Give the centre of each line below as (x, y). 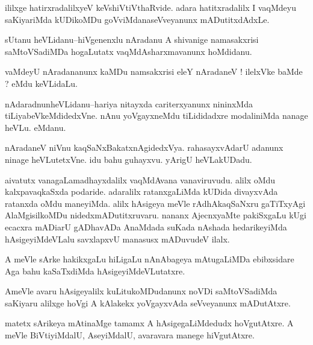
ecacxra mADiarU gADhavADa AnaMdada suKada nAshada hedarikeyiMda (146, 226)
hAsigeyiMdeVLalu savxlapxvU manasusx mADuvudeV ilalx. (117, 239)
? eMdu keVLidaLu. (41, 83)
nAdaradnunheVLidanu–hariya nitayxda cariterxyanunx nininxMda (129, 103)
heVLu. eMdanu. (36, 127)
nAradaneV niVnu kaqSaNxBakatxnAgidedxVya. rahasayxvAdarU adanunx (144, 147)
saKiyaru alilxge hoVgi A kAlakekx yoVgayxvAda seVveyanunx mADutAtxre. (148, 302)
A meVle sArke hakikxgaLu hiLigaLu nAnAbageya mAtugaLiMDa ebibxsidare (150, 259)
